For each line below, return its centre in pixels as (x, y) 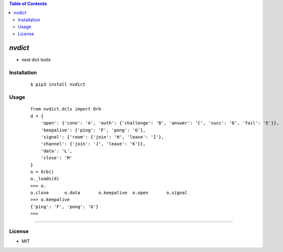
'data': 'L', (56, 151)
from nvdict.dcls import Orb (66, 109)
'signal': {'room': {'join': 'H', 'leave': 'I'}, (102, 137)
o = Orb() (42, 172)
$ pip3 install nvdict (58, 84)
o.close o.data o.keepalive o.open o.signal (109, 193)
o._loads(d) (45, 179)
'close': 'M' (56, 158)
